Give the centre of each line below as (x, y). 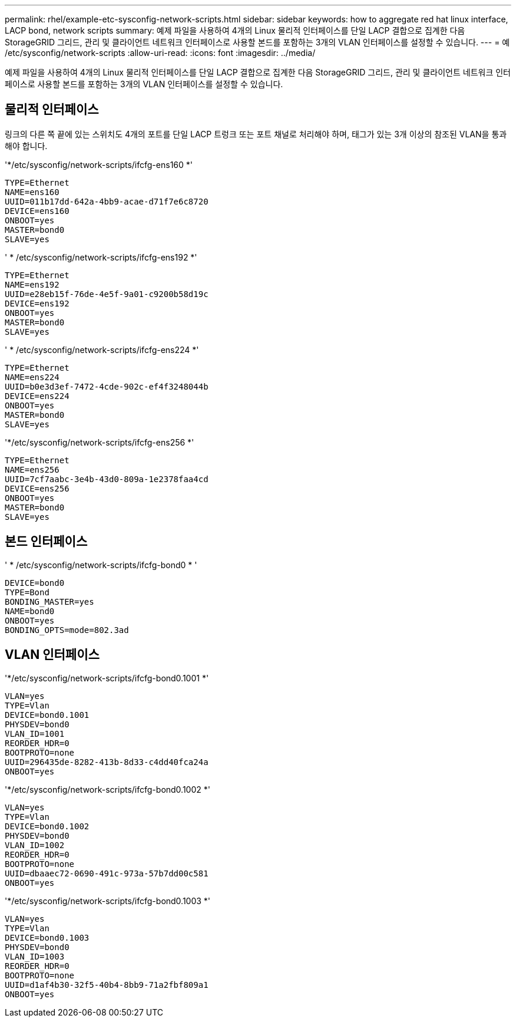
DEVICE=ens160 (37, 211)
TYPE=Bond (27, 592)
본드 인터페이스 (46, 542)
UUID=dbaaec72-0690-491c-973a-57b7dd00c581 (107, 873)
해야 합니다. (26, 146)
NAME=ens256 (32, 469)
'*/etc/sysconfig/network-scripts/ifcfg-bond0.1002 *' (107, 789)
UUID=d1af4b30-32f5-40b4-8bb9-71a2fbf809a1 (107, 985)
